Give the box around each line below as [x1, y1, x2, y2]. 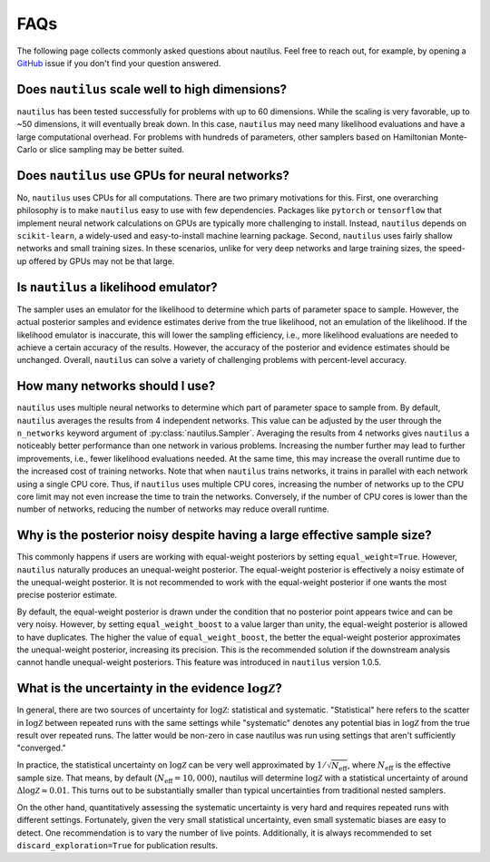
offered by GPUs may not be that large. [28, 255, 175, 267]
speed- [438, 243, 466, 254]
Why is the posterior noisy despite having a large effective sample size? [16, 527, 432, 544]
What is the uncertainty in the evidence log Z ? [16, 681, 283, 696]
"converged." [16, 742, 67, 753]
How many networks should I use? [16, 378, 216, 394]
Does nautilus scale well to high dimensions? [16, 82, 288, 97]
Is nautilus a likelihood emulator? [16, 279, 218, 295]
